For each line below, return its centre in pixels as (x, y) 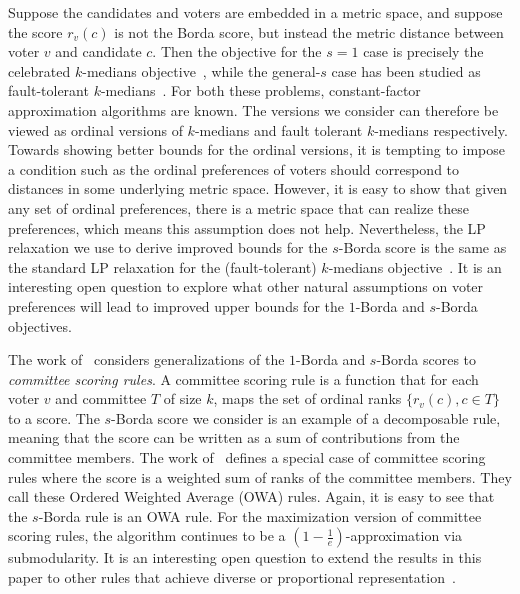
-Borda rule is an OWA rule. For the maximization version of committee (260, 515)
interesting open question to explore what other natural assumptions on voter (246, 286)
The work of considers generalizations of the (146, 359)
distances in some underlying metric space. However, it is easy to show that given (258, 188)
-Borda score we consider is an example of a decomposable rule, (306, 417)
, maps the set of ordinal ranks (307, 398)
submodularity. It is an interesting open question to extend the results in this (245, 557)
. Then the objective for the (237, 51)
